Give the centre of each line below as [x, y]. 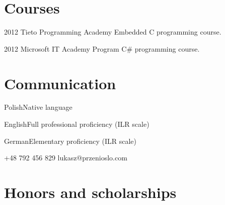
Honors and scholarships [90, 192]
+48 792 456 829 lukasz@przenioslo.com [66, 158]
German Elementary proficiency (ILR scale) [70, 141]
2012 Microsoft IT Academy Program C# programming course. [102, 48]
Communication [60, 83]
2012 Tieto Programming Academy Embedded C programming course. [113, 32]
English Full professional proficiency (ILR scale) [77, 124]
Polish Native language [38, 107]
